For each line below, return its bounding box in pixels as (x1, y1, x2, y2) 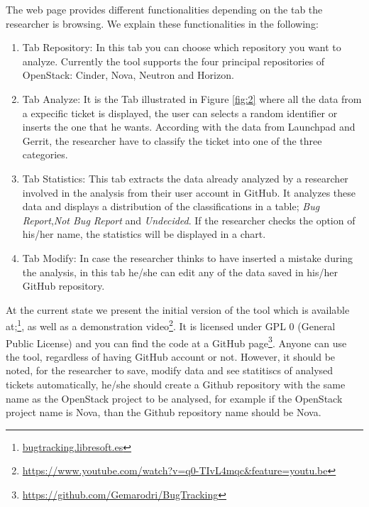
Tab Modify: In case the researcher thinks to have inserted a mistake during (22, 250, 353, 265)
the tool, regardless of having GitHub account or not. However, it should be (6, 349, 336, 364)
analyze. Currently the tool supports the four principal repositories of (22, 53, 325, 68)
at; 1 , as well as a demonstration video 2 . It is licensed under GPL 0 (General (6, 317, 336, 333)
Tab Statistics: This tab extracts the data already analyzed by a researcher (22, 170, 348, 185)
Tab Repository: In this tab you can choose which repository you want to (22, 40, 341, 55)
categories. (22, 147, 68, 162)
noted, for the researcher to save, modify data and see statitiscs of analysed (6, 363, 334, 378)
